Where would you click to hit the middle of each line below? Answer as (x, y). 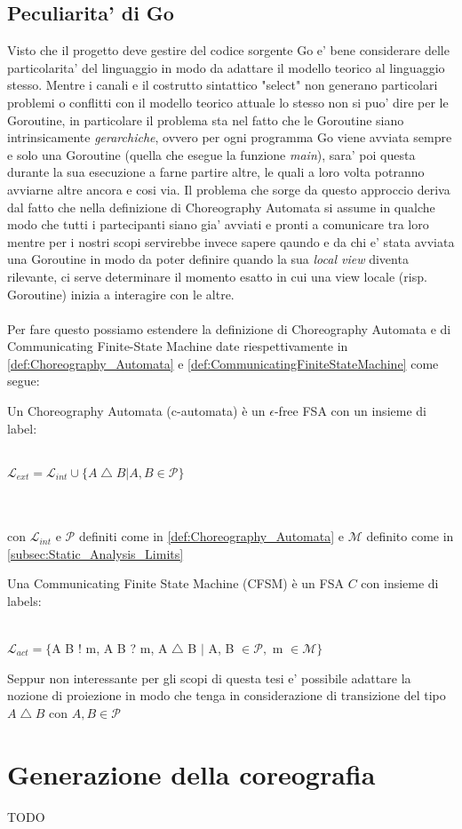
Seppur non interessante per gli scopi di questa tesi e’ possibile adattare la (209, 678)
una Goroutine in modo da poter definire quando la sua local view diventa (208, 259)
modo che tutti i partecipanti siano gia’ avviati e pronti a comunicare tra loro (218, 224)
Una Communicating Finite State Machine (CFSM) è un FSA (175, 583)
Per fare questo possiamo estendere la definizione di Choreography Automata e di (229, 328)
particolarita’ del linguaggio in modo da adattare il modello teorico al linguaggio (226, 67)
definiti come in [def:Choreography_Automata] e (211, 536)
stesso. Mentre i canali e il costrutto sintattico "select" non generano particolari (223, 85)
